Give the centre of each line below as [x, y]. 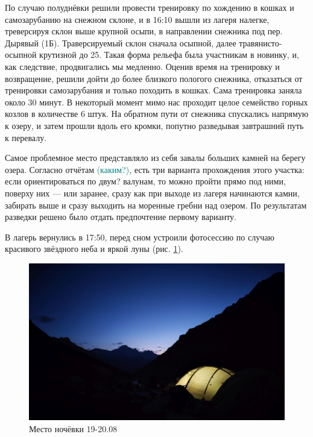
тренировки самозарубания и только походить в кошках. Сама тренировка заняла [153, 90]
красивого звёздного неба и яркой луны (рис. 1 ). [94, 249]
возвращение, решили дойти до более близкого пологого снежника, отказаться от [154, 78]
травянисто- [261, 42]
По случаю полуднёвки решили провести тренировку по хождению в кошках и [150, 7]
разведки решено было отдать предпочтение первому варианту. [121, 217]
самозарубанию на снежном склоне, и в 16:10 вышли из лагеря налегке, [137, 19]
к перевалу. [26, 137]
